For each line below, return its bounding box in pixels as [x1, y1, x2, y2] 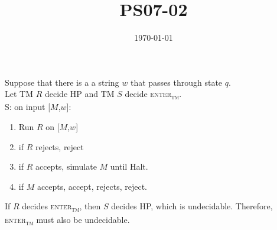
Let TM [5, 88, 34, 100]
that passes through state [130, 76, 223, 88]
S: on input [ [5, 101, 51, 113]
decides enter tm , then [22, 200, 101, 214]
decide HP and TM [44, 88, 115, 100]
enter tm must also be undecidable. [5, 213, 130, 227]
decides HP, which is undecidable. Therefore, [111, 200, 273, 212]
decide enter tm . [125, 88, 182, 102]
